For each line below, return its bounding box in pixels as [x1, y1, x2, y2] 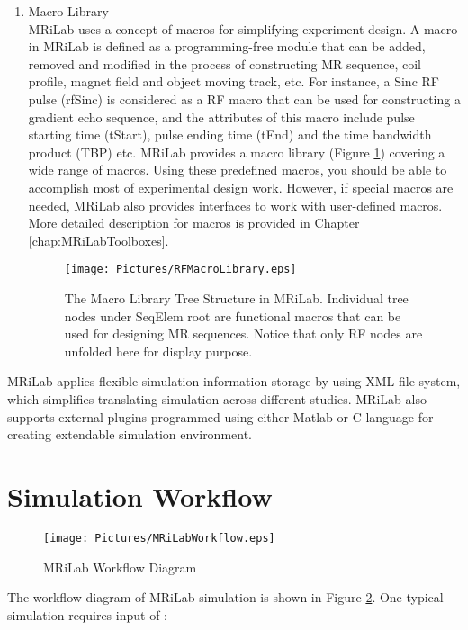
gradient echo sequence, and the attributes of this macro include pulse [28, 107, 415, 126]
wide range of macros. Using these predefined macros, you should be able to [28, 160, 447, 179]
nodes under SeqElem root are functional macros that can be [64, 306, 401, 325]
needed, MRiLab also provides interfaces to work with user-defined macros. [28, 195, 443, 214]
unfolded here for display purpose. [64, 341, 253, 360]
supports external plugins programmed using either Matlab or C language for [7, 407, 434, 426]
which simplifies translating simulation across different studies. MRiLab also [7, 389, 427, 408]
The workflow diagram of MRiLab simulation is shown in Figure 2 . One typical [7, 588, 444, 607]
